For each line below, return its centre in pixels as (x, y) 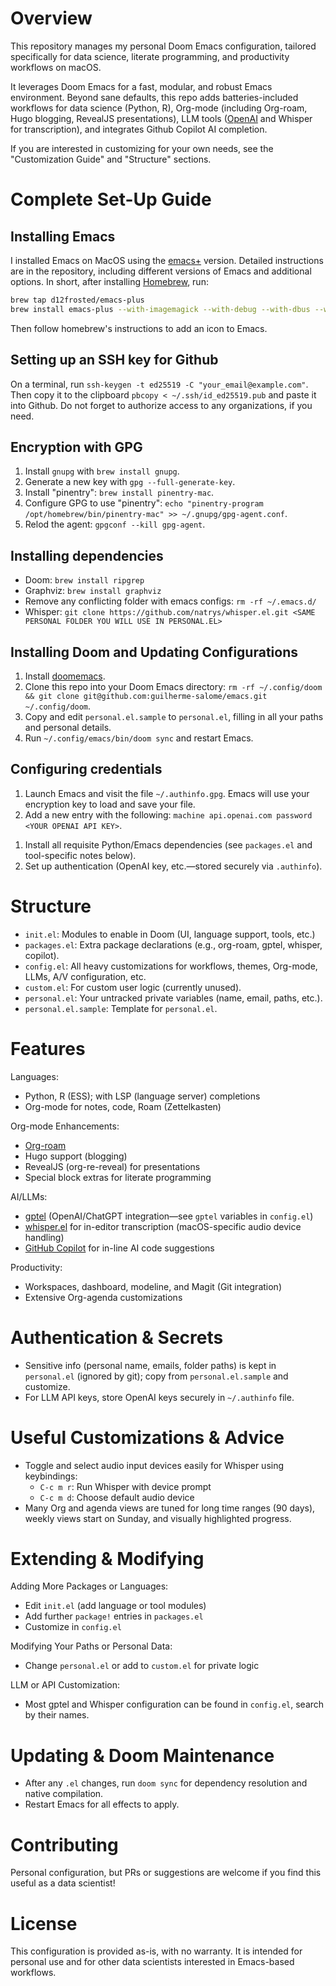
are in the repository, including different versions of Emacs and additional (161, 271)
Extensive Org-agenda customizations (103, 1297)
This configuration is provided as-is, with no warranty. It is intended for (156, 1951)
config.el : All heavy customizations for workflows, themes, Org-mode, (171, 966)
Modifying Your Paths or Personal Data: (91, 1646)
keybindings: (51, 1476)
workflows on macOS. (56, 67)
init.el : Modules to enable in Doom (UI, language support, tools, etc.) (170, 934)
